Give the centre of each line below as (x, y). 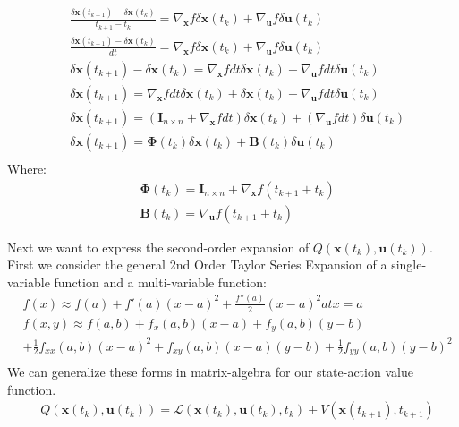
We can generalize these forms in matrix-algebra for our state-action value (210, 372)
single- (409, 265)
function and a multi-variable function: (160, 282)
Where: (27, 168)
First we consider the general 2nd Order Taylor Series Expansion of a (197, 265)
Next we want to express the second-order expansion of (158, 247)
